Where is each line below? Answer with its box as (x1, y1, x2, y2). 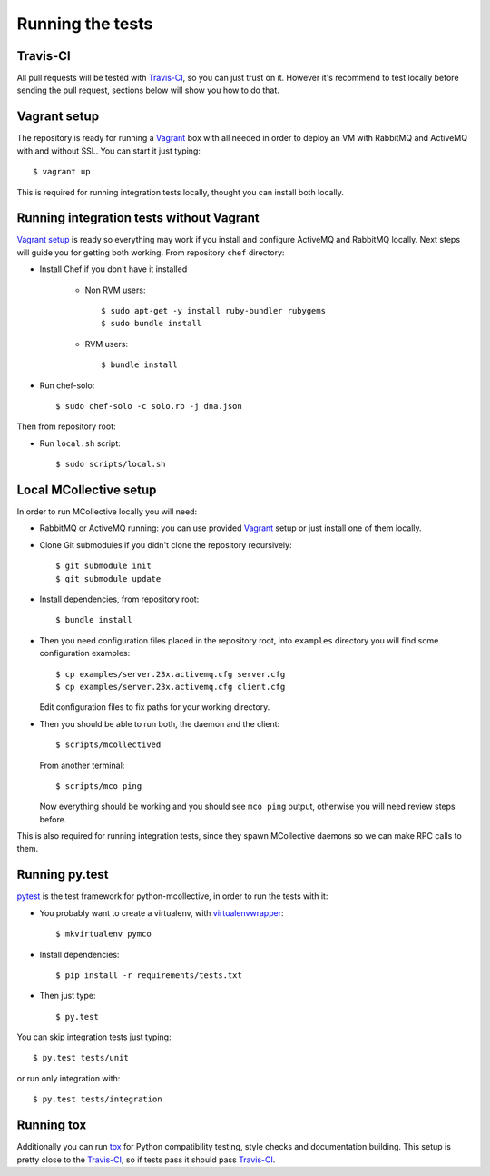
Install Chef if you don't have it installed (39, 264, 188, 274)
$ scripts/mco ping (55, 781, 142, 791)
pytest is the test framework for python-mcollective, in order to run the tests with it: (16, 891, 328, 902)
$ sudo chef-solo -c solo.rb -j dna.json (55, 401, 242, 411)
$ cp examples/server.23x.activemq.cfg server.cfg (55, 669, 286, 679)
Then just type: (39, 991, 96, 1002)
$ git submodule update (55, 573, 162, 583)
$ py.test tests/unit (33, 1052, 129, 1063)
